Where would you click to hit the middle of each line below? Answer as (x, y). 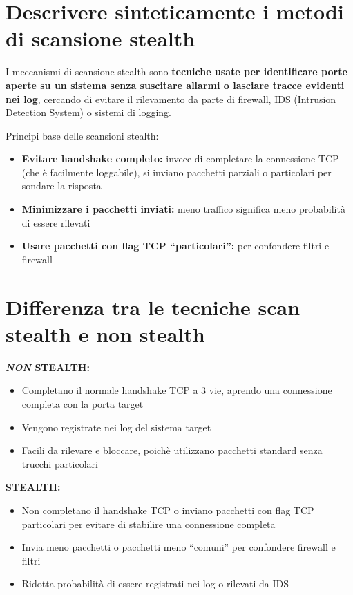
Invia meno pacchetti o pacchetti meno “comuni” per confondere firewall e (179, 547)
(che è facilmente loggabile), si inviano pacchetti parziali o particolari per (176, 172)
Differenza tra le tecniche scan (153, 306)
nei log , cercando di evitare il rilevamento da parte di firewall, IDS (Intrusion (171, 98)
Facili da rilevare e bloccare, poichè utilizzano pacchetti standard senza (172, 450)
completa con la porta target (83, 403)
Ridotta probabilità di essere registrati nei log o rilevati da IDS (155, 584)
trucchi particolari (60, 463)
